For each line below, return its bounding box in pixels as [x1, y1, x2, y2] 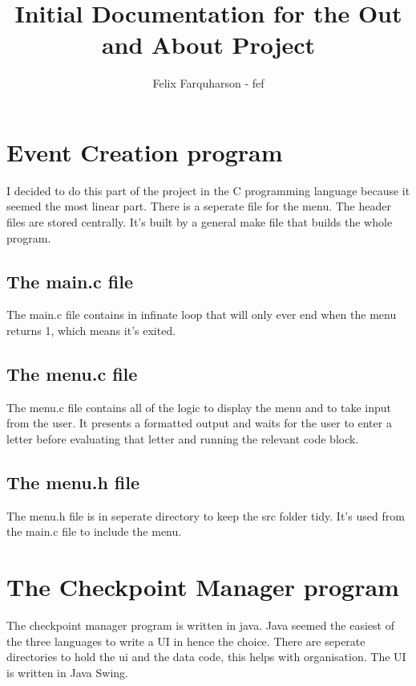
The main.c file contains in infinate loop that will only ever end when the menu [6, 306, 397, 323]
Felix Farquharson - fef [152, 75, 265, 92]
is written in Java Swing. [6, 664, 128, 680]
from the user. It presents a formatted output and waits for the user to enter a [6, 414, 392, 431]
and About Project [101, 28, 316, 61]
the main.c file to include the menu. [6, 523, 182, 540]
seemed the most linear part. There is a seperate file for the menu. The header [6, 198, 391, 214]
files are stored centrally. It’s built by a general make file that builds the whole [6, 214, 393, 231]
